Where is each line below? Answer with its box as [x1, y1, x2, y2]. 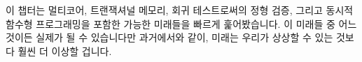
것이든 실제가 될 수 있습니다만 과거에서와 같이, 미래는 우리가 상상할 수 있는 [6, 30, 333, 45]
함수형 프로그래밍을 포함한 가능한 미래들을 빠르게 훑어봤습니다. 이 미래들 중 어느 [6, 16, 357, 31]
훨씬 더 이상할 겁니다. [18, 43, 112, 58]
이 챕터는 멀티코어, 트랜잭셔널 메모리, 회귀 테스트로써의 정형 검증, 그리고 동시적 [6, 3, 354, 17]
